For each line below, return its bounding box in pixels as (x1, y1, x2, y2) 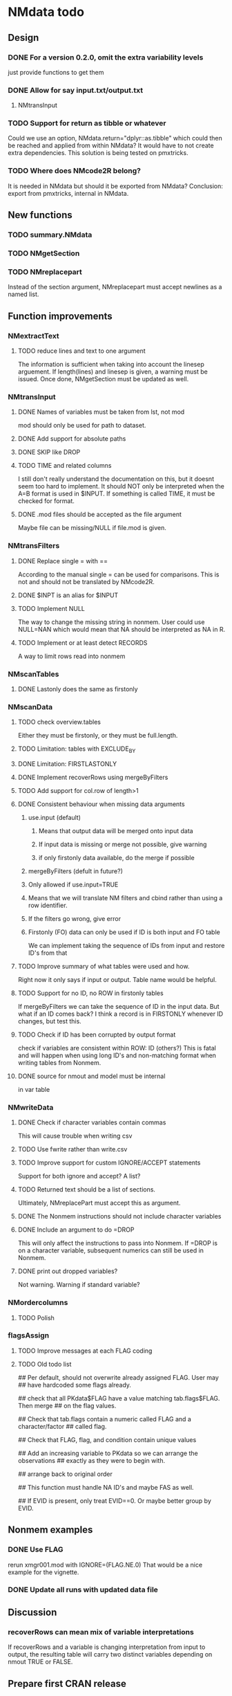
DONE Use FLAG (8, 1544, 64, 1554)
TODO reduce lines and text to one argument (17, 347, 146, 355)
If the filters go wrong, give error (28, 914, 122, 922)
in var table (17, 1085, 50, 1093)
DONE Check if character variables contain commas (17, 1118, 166, 1127)
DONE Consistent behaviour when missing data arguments (17, 800, 185, 808)
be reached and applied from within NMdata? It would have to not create (8, 141, 214, 149)
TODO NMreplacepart (8, 267, 82, 277)
